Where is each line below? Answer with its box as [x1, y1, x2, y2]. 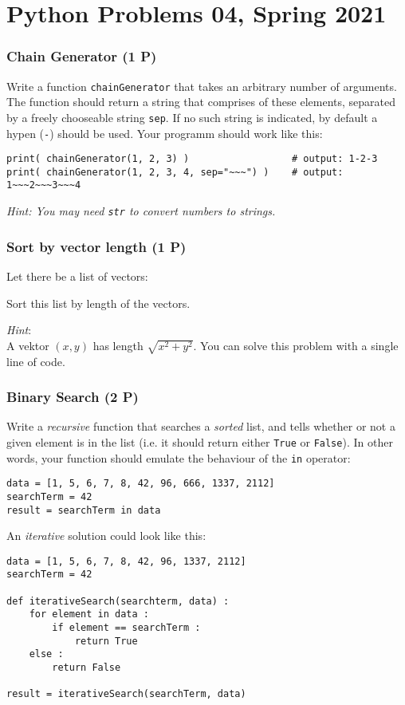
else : [29, 648, 64, 660]
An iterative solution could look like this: [6, 527, 206, 544]
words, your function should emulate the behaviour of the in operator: [6, 449, 351, 466]
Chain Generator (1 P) [6, 46, 157, 66]
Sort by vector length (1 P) [6, 236, 187, 256]
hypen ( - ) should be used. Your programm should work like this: [6, 124, 323, 141]
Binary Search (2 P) [6, 387, 139, 407]
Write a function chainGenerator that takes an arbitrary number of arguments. [6, 77, 397, 94]
